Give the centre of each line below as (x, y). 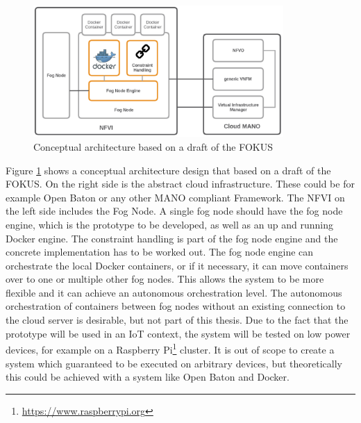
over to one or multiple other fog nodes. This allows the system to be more (165, 279)
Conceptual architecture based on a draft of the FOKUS (153, 146)
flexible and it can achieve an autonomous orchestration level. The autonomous (174, 292)
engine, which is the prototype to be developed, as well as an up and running (170, 224)
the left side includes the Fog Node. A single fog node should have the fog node (174, 211)
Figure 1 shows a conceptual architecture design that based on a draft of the (168, 170)
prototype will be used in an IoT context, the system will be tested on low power (178, 333)
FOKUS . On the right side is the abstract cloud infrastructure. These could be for (180, 184)
